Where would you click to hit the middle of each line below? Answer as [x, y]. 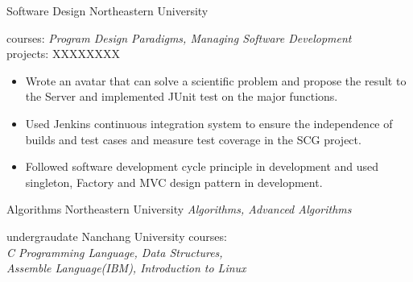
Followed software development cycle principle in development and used [202, 166]
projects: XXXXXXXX [63, 54]
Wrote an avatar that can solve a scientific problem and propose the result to [216, 80]
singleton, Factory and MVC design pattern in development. [174, 182]
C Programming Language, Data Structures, [115, 252]
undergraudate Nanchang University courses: [117, 236]
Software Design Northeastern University [107, 10]
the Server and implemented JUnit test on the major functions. [182, 96]
